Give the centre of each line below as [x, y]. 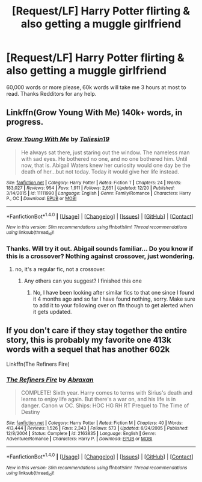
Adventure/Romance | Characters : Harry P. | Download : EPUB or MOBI [79, 439]
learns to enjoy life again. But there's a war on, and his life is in [98, 399]
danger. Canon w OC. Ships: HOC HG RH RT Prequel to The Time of [105, 405]
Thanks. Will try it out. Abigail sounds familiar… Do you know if [100, 248]
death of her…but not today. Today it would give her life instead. [100, 171]
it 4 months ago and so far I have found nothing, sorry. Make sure [114, 299]
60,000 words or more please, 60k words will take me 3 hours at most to [96, 87]
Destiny [30, 412]
